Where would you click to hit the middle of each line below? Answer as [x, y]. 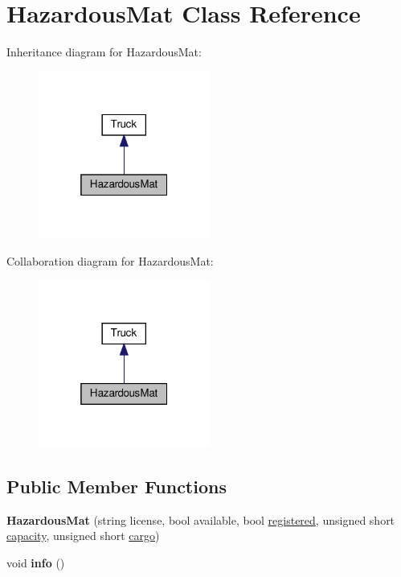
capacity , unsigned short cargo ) [83, 536]
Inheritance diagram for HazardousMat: [104, 52]
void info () [36, 563]
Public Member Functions [117, 486]
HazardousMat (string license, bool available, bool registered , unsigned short [201, 519]
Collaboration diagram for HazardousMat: [110, 260]
